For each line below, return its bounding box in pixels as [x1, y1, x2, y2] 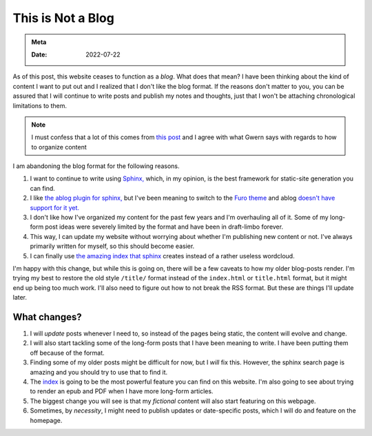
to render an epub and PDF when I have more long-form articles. [30, 387, 214, 395]
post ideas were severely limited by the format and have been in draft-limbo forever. [45, 222, 284, 231]
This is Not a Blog [12, 10, 115, 25]
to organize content [31, 143, 87, 151]
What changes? [12, 311, 82, 323]
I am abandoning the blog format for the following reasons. [12, 162, 180, 170]
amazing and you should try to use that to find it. [30, 368, 168, 376]
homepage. [30, 416, 63, 424]
